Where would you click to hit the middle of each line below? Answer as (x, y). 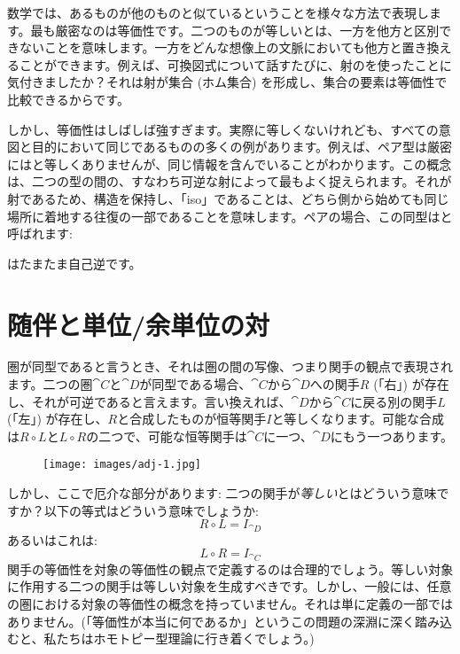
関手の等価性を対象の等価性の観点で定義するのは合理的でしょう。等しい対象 (230, 568)
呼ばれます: (40, 234)
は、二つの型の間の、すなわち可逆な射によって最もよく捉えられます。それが (230, 181)
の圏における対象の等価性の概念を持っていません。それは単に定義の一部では (230, 603)
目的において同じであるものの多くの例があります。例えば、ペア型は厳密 (242, 147)
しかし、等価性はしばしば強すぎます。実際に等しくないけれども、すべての (223, 129)
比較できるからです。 (68, 99)
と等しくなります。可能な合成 (358, 419)
